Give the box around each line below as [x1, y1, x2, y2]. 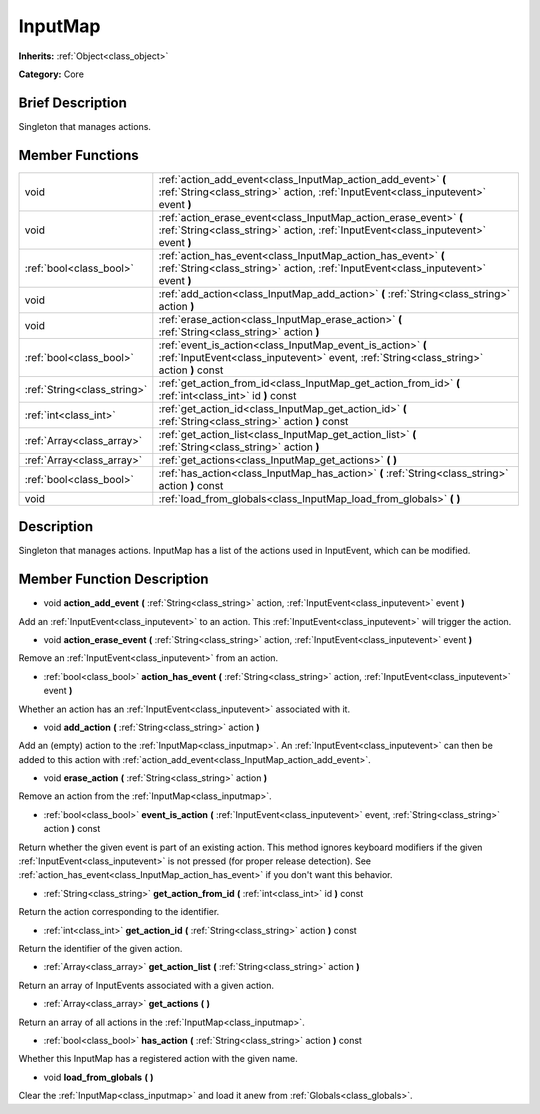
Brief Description [18, 94, 127, 111]
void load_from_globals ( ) [43, 1071, 154, 1083]
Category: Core [18, 68, 85, 80]
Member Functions [18, 146, 139, 164]
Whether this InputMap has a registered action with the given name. [18, 1053, 299, 1065]
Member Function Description [18, 571, 209, 588]
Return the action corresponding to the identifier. [18, 906, 220, 918]
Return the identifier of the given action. [18, 942, 183, 954]
